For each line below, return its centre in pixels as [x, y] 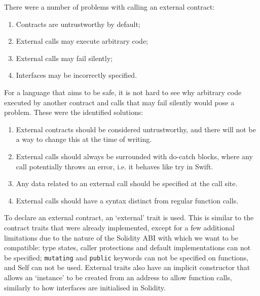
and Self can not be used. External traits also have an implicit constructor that [127, 267]
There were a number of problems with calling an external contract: [109, 7]
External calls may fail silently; [64, 58]
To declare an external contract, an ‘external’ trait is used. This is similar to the [129, 217]
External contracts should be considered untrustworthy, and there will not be [136, 129]
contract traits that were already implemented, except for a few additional [119, 227]
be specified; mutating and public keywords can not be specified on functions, [126, 257]
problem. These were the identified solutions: [74, 112]
